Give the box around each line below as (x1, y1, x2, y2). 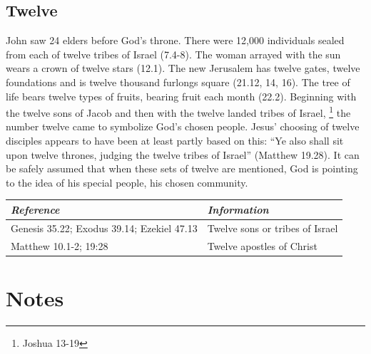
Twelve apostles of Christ (207, 238, 317, 253)
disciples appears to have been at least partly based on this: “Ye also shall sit (6, 133, 344, 148)
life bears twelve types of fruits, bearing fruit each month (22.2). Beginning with (6, 88, 357, 103)
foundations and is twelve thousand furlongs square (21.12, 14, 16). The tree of (6, 74, 350, 89)
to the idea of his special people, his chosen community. (6, 175, 248, 189)
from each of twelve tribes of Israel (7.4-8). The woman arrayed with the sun (6, 46, 341, 61)
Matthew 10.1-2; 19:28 (11, 238, 108, 253)
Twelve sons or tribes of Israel (207, 220, 338, 235)
